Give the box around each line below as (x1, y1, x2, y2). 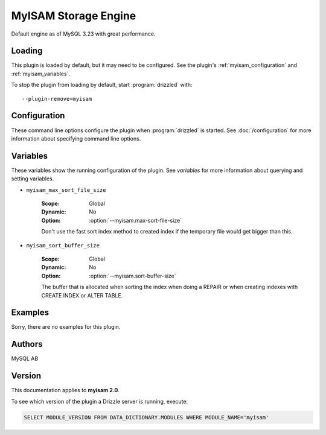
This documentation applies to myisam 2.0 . (11, 387, 120, 394)
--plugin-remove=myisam (22, 95, 92, 102)
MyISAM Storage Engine (11, 9, 136, 22)
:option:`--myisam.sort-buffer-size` (89, 272, 176, 279)
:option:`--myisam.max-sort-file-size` (89, 217, 182, 224)
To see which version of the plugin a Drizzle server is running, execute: (11, 398, 188, 405)
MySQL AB (11, 355, 39, 362)
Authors (11, 339, 43, 349)
